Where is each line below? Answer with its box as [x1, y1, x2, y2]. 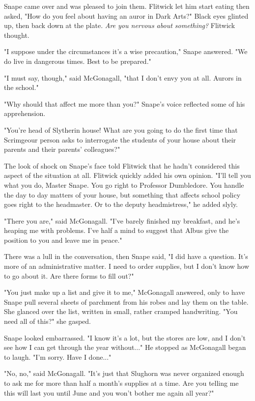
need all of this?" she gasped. [4, 316, 91, 326]
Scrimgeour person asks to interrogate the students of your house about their [4, 134, 236, 144]
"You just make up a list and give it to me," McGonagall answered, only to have [4, 287, 245, 297]
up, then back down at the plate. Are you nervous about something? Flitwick [4, 20, 235, 30]
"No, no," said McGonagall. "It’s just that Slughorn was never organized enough [4, 368, 244, 378]
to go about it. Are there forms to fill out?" [4, 270, 134, 281]
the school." [4, 82, 39, 92]
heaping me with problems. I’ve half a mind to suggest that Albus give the [4, 225, 229, 235]
